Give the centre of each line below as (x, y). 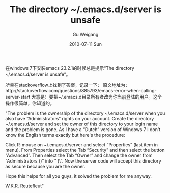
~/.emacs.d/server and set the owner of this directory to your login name (82, 124)
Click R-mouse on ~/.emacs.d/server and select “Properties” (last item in (82, 144)
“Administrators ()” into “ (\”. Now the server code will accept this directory (83, 160)
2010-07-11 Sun (86, 44)
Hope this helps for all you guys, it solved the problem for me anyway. (78, 176)
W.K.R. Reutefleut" (25, 186)
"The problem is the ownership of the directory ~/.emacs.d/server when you (85, 113)
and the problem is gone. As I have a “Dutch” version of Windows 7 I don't (83, 129)
